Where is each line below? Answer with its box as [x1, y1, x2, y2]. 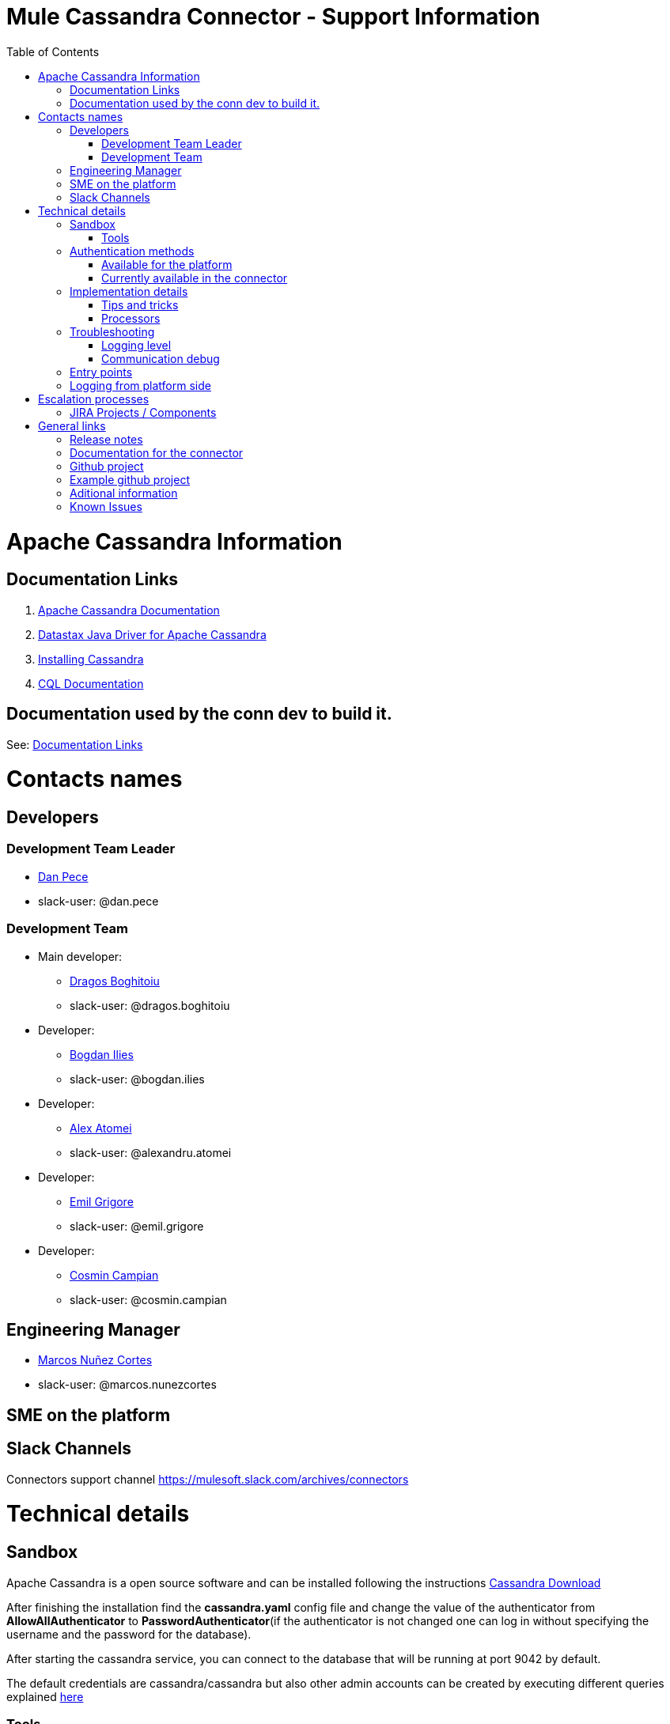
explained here [6, 1689, 84, 1703]
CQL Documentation [38, 676, 144, 690]
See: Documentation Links [6, 737, 143, 751]
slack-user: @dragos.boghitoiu [70, 998, 230, 1012]
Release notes [70, 432, 143, 446]
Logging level [101, 338, 172, 352]
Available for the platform [101, 257, 233, 271]
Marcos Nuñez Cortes [38, 1353, 153, 1367]
